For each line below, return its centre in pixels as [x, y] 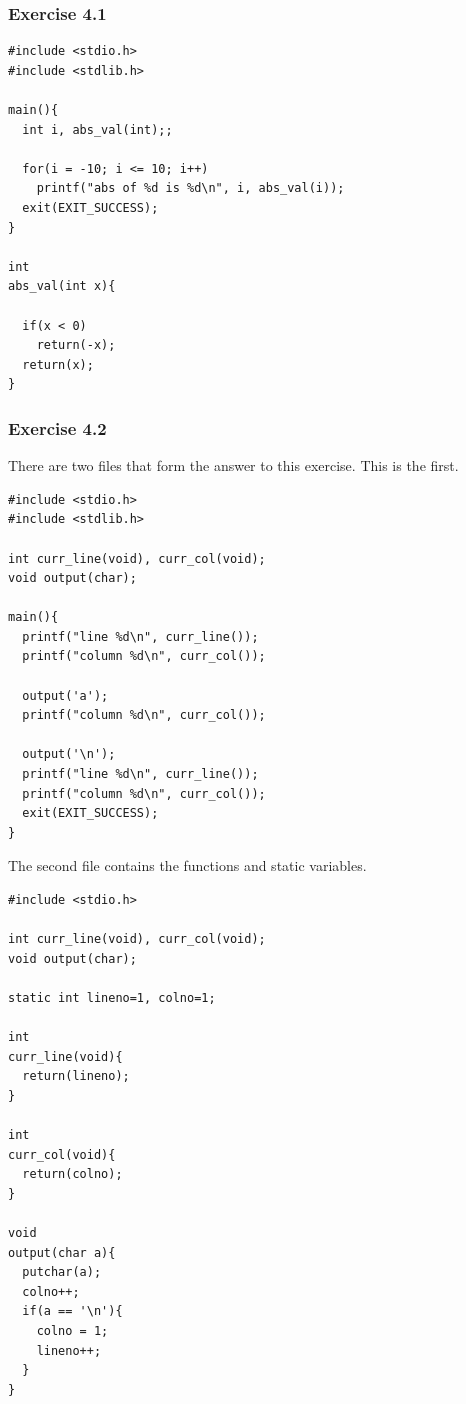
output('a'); [65, 695]
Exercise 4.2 [57, 427]
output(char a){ [62, 1252]
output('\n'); [69, 754]
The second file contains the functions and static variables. [187, 865]
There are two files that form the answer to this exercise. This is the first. [233, 465]
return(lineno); [76, 1076]
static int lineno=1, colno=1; [112, 997]
